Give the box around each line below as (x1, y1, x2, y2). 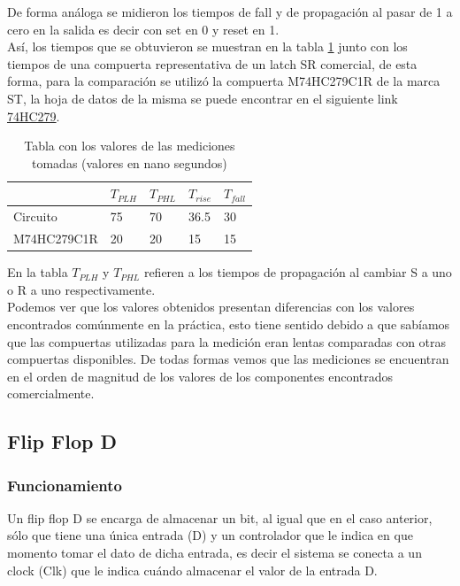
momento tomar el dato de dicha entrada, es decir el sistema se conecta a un (7, 544, 422, 562)
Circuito (13, 207, 57, 226)
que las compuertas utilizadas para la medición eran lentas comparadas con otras (7, 332, 447, 351)
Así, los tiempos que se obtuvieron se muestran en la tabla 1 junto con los (7, 37, 408, 56)
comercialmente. (7, 384, 95, 403)
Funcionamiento (7, 474, 122, 496)
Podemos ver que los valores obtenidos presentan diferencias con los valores (7, 297, 415, 316)
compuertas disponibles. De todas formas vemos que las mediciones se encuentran (7, 350, 449, 368)
